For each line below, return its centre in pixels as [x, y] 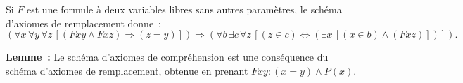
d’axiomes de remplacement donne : [83, 23]
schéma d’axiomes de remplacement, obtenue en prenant [127, 70]
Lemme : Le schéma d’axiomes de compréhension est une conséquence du [167, 57]
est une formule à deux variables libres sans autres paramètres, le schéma [184, 9]
